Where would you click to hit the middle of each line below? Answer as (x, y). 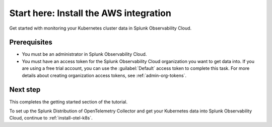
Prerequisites (31, 42)
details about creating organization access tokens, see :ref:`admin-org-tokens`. (104, 75)
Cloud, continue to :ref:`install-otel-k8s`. (51, 118)
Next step (25, 90)
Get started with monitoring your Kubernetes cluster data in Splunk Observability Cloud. (100, 28)
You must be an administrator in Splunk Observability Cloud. (84, 54)
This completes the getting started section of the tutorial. (69, 102)
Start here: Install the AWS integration (90, 13)
